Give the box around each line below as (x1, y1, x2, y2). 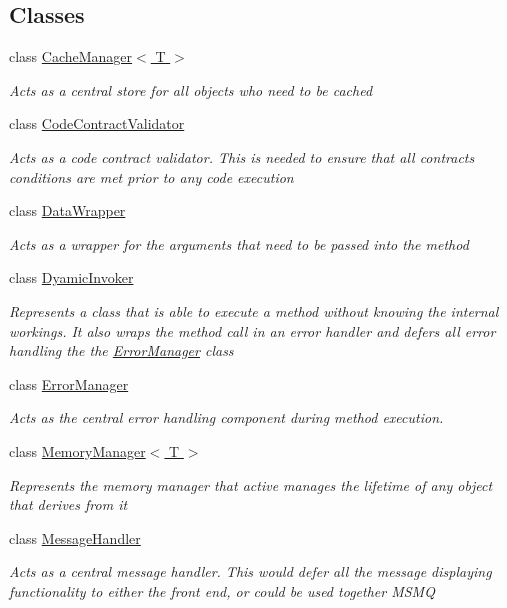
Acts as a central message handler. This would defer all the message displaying (9, 561, 492, 582)
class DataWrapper (9, 200, 126, 221)
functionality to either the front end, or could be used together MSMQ (9, 580, 435, 601)
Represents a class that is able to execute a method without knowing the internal (9, 300, 499, 321)
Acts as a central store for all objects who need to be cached (9, 79, 373, 100)
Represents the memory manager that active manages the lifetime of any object (9, 474, 493, 495)
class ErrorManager (9, 373, 129, 394)
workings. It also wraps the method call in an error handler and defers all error (9, 320, 496, 341)
